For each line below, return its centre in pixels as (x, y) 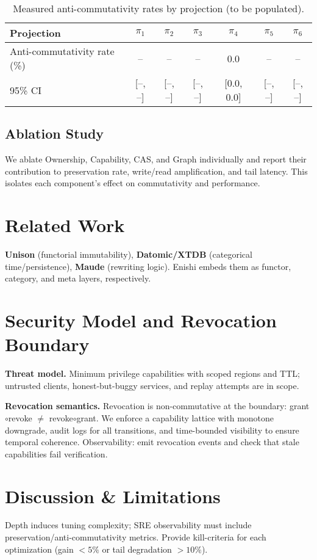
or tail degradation (137, 549)
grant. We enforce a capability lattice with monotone (175, 417)
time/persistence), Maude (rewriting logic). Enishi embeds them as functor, (148, 266)
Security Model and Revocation (141, 320)
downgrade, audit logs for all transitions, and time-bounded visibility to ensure (152, 430)
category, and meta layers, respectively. (78, 278)
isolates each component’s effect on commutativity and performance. (133, 183)
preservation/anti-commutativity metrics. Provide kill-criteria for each (136, 537)
